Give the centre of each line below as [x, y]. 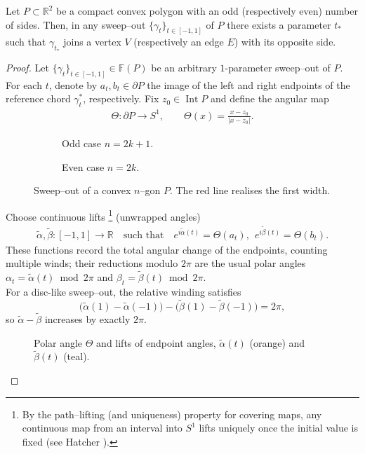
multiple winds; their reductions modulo [92, 263]
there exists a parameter [279, 24]
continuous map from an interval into [102, 428]
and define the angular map [270, 98]
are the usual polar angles [250, 263]
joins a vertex [92, 42]
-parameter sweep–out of [278, 67]
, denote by [73, 84]
